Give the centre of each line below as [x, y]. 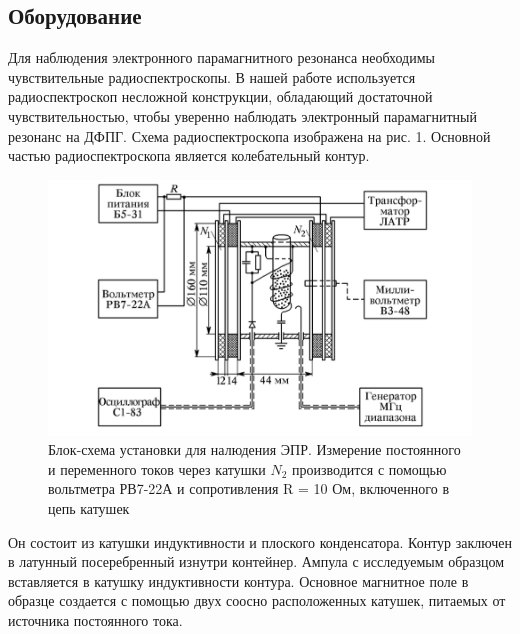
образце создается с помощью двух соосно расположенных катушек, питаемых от [257, 600]
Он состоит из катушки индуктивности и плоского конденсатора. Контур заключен [260, 541]
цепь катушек [89, 507]
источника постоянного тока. [95, 619]
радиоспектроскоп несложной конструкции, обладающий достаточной [220, 96]
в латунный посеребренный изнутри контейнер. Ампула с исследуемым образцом [256, 561]
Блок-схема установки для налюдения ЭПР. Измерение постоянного [254, 449]
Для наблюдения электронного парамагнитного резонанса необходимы [221, 57]
